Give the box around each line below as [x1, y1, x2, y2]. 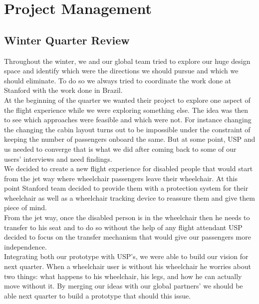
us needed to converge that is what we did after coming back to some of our [4, 143, 237, 154]
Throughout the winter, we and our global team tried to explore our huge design [4, 55, 251, 66]
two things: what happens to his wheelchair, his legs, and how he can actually [4, 271, 242, 281]
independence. [4, 241, 47, 252]
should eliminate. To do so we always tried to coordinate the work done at [4, 75, 232, 85]
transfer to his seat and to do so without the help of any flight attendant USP [4, 222, 243, 232]
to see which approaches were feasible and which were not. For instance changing [4, 114, 252, 125]
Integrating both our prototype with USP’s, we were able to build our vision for [4, 251, 249, 262]
